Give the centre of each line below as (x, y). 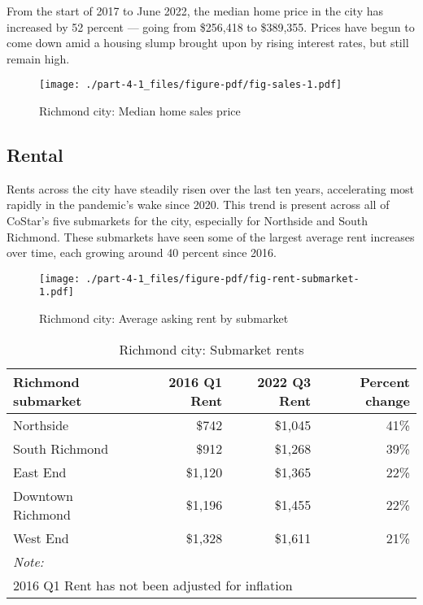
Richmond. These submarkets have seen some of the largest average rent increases (211, 236)
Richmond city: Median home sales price (140, 111)
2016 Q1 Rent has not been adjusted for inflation (153, 585)
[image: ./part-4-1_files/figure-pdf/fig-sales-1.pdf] (191, 85)
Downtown (44, 495)
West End (41, 538)
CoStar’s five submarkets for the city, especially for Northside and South (187, 221)
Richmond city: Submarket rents (211, 349)
